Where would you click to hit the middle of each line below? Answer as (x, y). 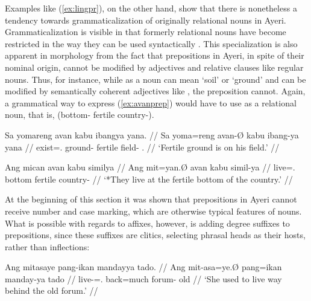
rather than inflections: (47, 246)
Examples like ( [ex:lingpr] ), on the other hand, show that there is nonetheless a (151, 8)
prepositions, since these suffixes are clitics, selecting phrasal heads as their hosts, (155, 235)
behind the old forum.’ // (52, 290)
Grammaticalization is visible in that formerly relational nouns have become (146, 32)
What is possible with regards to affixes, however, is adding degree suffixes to (147, 223)
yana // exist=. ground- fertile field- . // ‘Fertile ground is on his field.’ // (142, 147)
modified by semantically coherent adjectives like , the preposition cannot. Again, (155, 91)
